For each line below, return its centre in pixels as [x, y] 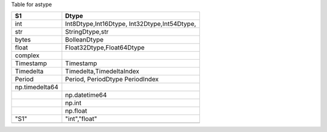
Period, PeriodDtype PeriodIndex [112, 80]
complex [27, 55]
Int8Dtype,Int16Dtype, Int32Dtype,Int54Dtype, [130, 24]
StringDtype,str [87, 32]
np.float [76, 111]
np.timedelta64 [37, 87]
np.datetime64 [86, 95]
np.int [73, 103]
